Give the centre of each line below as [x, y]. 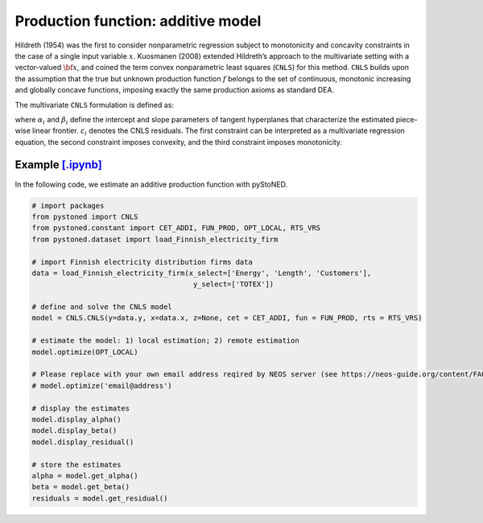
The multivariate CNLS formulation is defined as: [95, 105]
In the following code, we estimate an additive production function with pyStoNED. [151, 184]
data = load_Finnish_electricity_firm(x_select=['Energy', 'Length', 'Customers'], [202, 273]
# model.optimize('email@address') [102, 385]
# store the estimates [76, 464]
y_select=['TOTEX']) [233, 284]
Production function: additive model [138, 21]
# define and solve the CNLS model [102, 307]
